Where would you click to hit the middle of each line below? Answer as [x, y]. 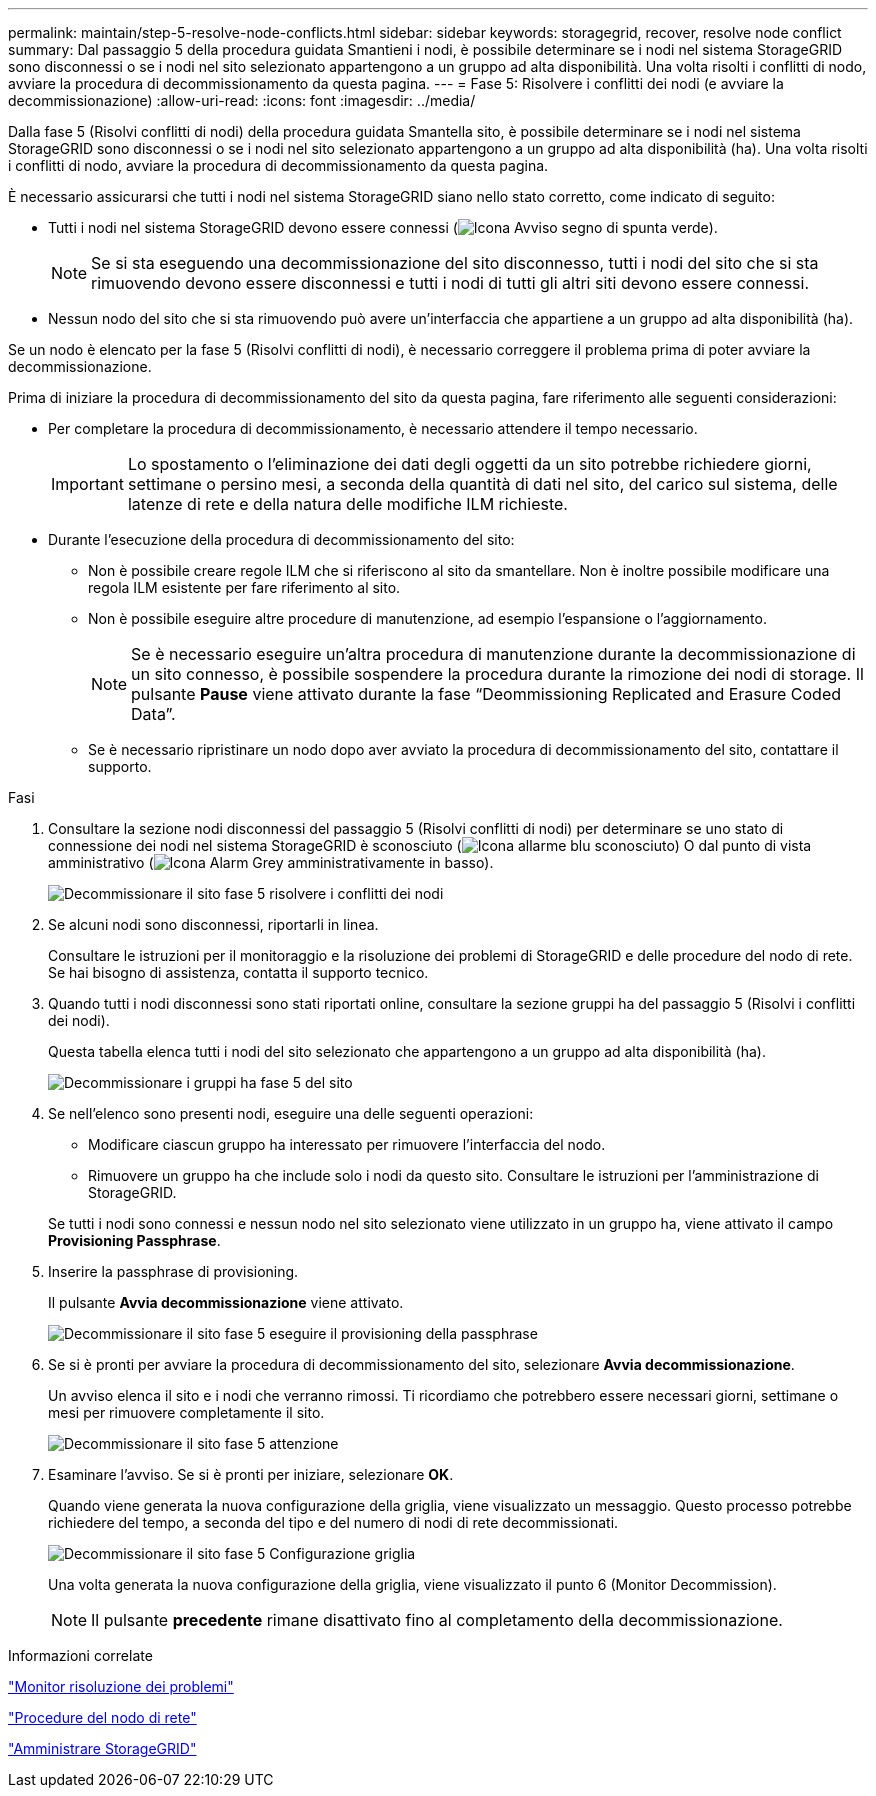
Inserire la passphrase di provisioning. [173, 1271]
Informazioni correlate [80, 1655]
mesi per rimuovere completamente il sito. [186, 1412]
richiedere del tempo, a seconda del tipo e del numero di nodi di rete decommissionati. [333, 1522]
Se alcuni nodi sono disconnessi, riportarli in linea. [213, 924]
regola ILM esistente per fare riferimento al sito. [244, 587]
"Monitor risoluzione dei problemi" [121, 1686]
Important [87, 484]
